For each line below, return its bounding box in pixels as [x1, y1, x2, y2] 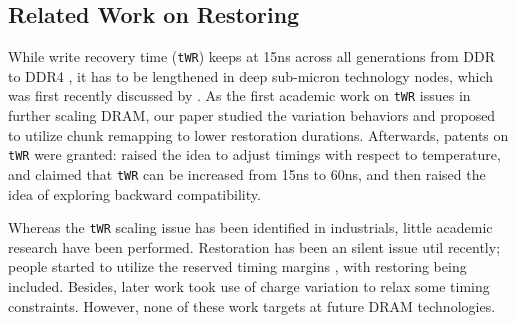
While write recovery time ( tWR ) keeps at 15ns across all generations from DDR [8, 46, 495, 67]
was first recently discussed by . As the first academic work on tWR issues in [8, 85, 471, 106]
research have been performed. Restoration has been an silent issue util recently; [8, 236, 501, 257]
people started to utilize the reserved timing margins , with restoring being [8, 256, 467, 277]
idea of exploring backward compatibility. [8, 183, 261, 204]
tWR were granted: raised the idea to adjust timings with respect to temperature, [8, 144, 501, 165]
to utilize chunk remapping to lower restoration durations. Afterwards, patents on [8, 124, 509, 145]
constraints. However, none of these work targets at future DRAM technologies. [8, 295, 496, 316]
